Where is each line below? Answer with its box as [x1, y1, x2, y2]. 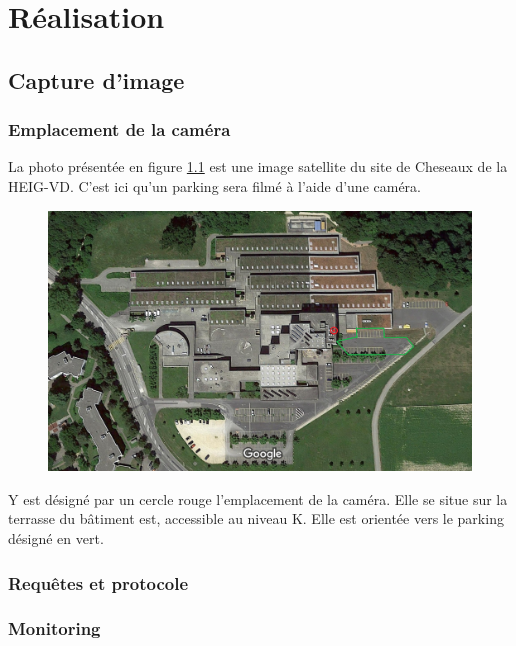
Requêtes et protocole [8, 570, 189, 595]
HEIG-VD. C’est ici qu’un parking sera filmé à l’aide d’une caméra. [8, 175, 421, 196]
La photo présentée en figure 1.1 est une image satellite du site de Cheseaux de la [8, 156, 508, 177]
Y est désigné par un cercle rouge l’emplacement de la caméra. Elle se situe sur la [8, 488, 508, 509]
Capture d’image [8, 64, 185, 95]
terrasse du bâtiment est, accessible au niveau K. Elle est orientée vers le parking [8, 508, 504, 529]
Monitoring [8, 616, 101, 641]
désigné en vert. [8, 528, 104, 549]
